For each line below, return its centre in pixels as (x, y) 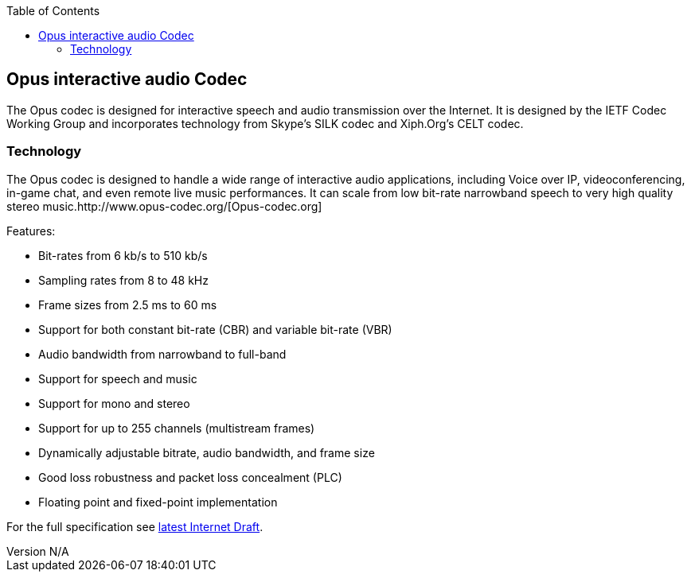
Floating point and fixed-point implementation (158, 502)
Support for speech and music (118, 378)
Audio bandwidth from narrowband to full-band (162, 354)
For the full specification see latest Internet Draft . (135, 526)
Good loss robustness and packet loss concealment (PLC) (190, 477)
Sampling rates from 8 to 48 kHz (123, 280)
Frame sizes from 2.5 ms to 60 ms (128, 305)
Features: (31, 231)
